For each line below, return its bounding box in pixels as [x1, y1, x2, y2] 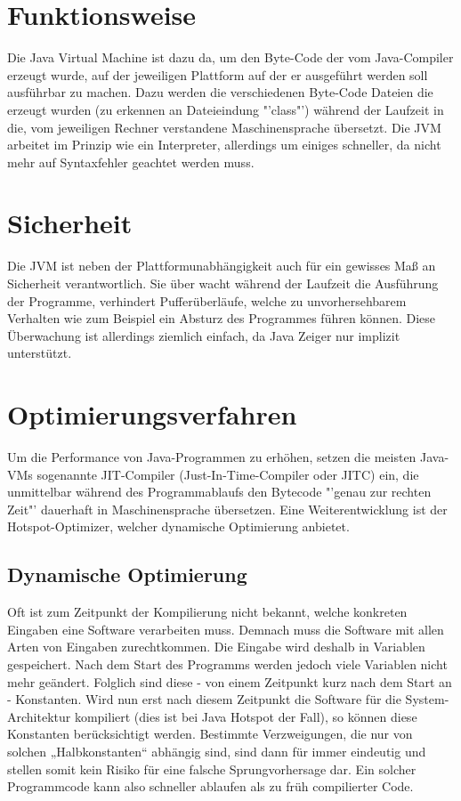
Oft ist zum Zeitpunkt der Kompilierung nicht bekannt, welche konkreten [7, 603, 408, 621]
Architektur [7, 707, 71, 725]
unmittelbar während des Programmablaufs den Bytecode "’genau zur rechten [7, 482, 432, 501]
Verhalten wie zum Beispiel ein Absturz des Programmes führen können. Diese [7, 309, 436, 328]
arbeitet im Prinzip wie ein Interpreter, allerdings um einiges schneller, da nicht [7, 135, 441, 154]
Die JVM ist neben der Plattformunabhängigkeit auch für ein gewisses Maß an [7, 256, 436, 275]
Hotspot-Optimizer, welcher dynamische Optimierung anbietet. [7, 517, 350, 536]
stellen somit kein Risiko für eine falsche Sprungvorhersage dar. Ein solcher [7, 759, 417, 778]
